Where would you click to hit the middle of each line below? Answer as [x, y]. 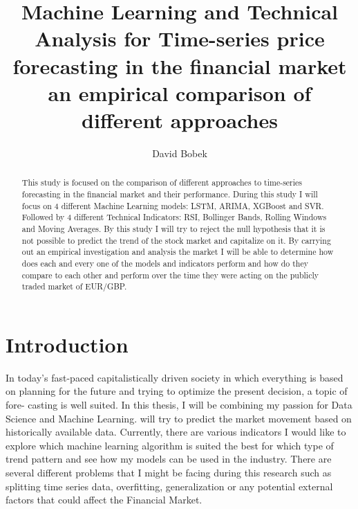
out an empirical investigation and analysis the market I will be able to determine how [178, 252]
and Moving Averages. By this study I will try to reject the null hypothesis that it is [173, 228]
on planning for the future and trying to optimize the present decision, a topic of [177, 391]
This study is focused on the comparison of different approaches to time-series [162, 182]
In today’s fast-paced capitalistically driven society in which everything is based [175, 377]
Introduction [67, 344]
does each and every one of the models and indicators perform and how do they [165, 263]
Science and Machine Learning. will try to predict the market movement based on [179, 418]
